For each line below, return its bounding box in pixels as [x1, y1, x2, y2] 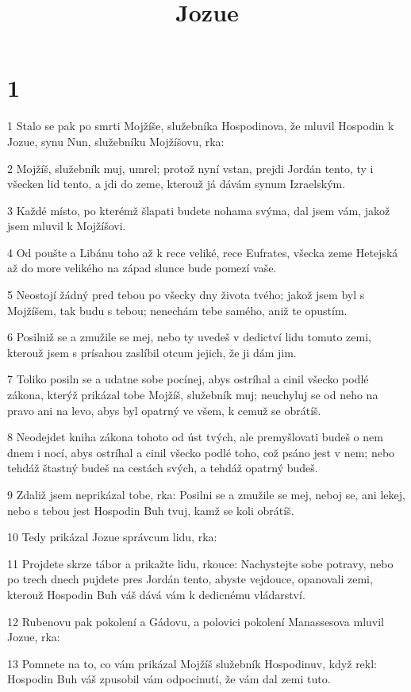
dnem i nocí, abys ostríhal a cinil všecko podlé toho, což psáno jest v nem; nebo [7, 444, 395, 460]
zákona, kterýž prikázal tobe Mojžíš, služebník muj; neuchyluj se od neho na [7, 386, 378, 403]
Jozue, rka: [7, 629, 60, 645]
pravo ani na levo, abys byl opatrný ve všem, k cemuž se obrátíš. [7, 402, 321, 418]
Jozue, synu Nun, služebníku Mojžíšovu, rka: [7, 133, 225, 149]
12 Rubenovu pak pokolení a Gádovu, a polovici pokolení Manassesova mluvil [7, 613, 385, 629]
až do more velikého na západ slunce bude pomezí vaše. [7, 259, 277, 276]
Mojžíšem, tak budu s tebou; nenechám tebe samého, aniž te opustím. [7, 302, 348, 318]
